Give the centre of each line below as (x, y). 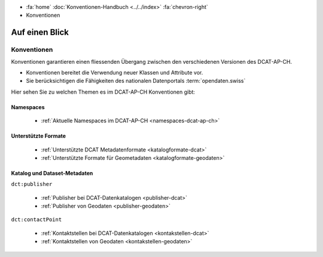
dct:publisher (32, 184)
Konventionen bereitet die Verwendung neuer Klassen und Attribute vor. (115, 72)
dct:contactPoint (36, 220)
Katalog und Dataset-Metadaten (52, 173)
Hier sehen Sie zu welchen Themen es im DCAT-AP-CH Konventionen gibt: (103, 92)
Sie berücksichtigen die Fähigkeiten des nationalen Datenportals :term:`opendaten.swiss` (136, 81)
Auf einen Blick (40, 32)
